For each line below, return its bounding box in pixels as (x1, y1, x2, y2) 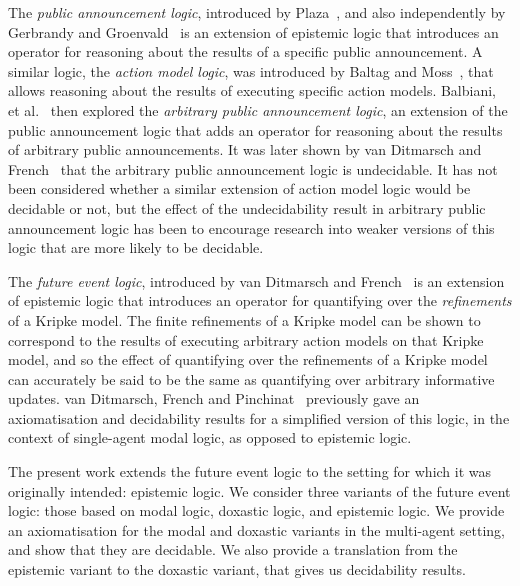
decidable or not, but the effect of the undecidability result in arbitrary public (8, 197, 486, 218)
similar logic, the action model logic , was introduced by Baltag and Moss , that (8, 60, 494, 81)
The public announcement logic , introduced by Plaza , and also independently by (8, 2, 506, 22)
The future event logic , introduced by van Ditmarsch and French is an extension (8, 270, 505, 291)
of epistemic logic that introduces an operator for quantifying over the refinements (8, 290, 512, 311)
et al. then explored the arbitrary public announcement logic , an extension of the (8, 99, 508, 120)
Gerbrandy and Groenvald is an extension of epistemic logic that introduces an (8, 21, 499, 42)
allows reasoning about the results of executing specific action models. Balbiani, (8, 80, 497, 101)
